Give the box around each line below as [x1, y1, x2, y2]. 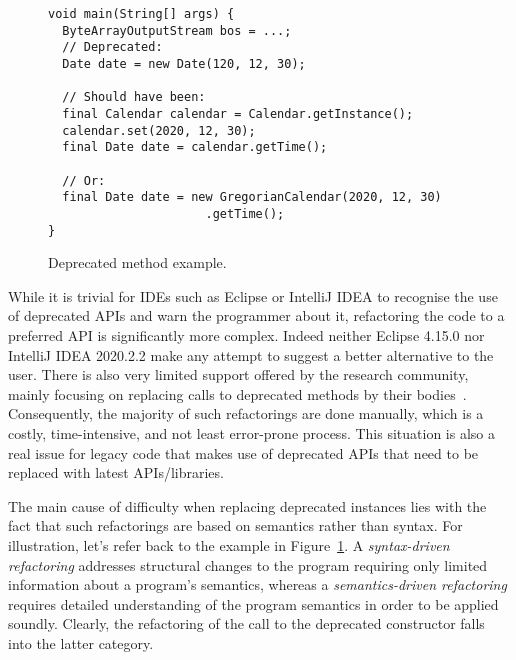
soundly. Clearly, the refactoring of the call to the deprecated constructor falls [8, 613, 485, 634]
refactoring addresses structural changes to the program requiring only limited [8, 554, 488, 575]
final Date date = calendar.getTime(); [62, 140, 328, 155]
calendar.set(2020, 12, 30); [62, 123, 256, 138]
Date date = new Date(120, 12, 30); [62, 56, 306, 71]
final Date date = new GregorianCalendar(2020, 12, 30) [62, 190, 442, 205]
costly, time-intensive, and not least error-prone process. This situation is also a [8, 422, 495, 443]
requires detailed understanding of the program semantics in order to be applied [8, 593, 499, 614]
